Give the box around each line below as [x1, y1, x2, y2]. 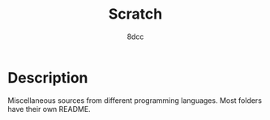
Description [7, 68, 88, 87]
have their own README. [7, 104, 91, 114]
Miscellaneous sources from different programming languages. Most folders [7, 95, 263, 105]
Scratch [108, 5, 163, 24]
